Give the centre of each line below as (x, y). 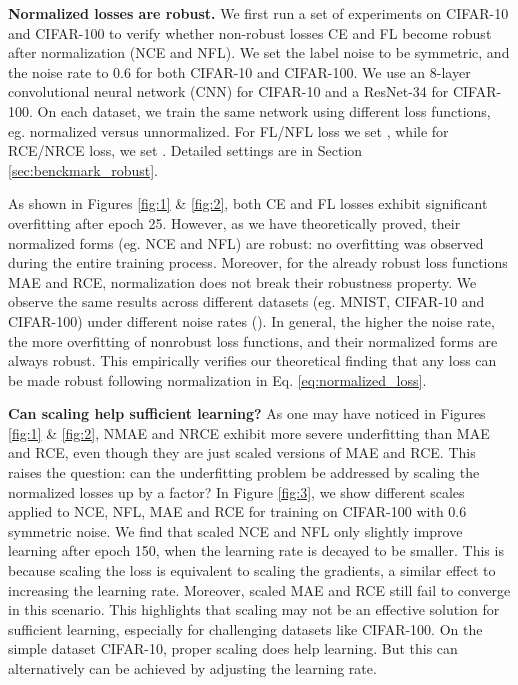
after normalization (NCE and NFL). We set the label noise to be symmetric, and (259, 52)
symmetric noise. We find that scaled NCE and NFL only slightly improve (235, 530)
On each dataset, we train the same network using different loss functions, (264, 110)
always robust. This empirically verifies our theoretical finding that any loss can (252, 360)
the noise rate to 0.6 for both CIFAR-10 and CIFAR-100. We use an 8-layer (239, 71)
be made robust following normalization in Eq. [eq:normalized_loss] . (217, 379)
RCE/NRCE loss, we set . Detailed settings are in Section (185, 150)
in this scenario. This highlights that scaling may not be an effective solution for (254, 609)
